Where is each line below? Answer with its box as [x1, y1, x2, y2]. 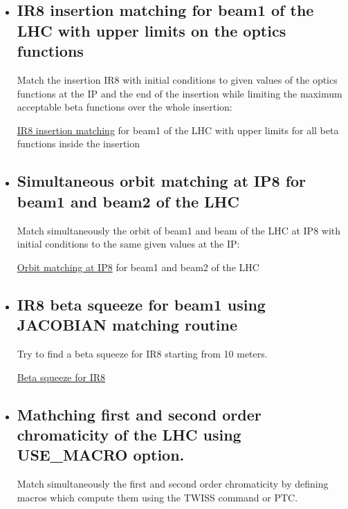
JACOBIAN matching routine [17, 314, 237, 335]
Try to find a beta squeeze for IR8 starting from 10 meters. [17, 346, 268, 360]
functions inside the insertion [17, 136, 140, 151]
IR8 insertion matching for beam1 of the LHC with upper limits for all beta [17, 122, 339, 137]
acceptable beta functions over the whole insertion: [17, 100, 232, 114]
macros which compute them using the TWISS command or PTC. [17, 490, 298, 504]
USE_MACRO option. [17, 444, 185, 465]
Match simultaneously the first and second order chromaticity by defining [17, 476, 329, 491]
